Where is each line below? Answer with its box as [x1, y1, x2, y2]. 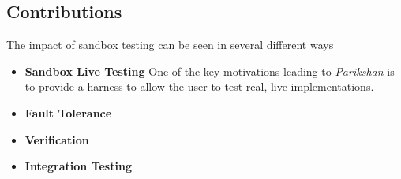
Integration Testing [24, 158, 132, 174]
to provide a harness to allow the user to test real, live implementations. [24, 78, 374, 95]
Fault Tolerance [24, 104, 112, 121]
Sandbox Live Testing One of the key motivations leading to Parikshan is [24, 62, 395, 79]
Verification [24, 131, 89, 147]
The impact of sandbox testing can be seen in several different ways [6, 36, 334, 53]
